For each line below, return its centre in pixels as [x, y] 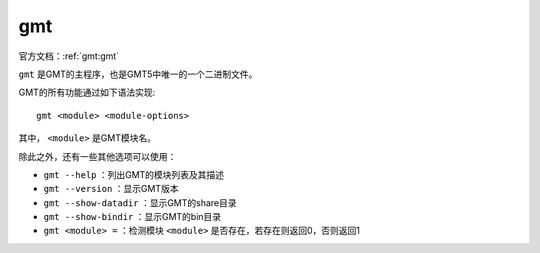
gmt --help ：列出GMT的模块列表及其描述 [134, 174]
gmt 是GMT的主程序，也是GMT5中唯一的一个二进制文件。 [138, 74]
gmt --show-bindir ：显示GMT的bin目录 [132, 217]
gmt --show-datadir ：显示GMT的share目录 [140, 202]
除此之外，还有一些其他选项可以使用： [97, 156]
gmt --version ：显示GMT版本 [111, 189]
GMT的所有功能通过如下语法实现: [87, 92]
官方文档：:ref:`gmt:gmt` [69, 56]
